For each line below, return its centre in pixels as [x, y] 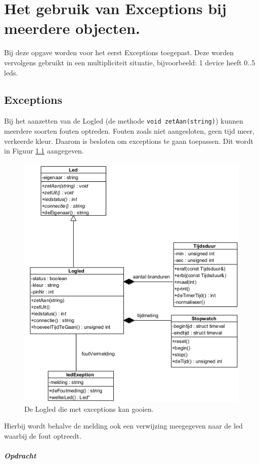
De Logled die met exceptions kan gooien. [89, 409]
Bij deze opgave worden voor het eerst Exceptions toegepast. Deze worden [119, 52]
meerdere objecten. [72, 28]
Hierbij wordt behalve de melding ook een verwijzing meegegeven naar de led [123, 426]
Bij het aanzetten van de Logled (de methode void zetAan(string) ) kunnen [124, 121]
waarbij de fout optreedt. [43, 436]
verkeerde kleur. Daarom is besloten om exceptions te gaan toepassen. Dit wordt [129, 141]
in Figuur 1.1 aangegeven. [44, 151]
